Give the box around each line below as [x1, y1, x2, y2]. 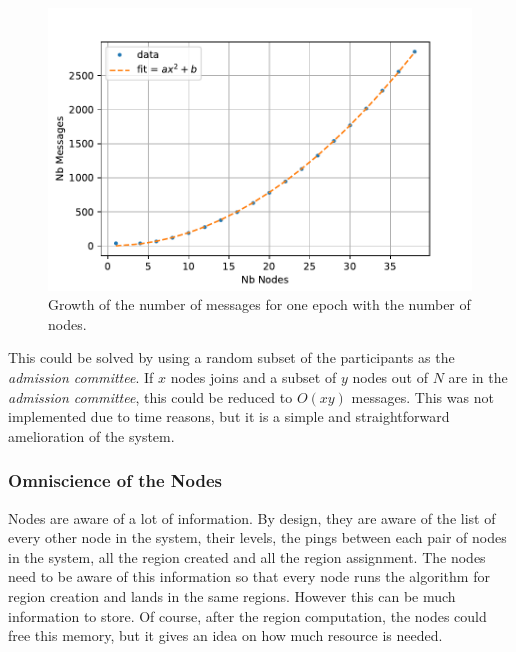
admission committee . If [8, 367, 154, 388]
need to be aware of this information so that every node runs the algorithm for [8, 566, 490, 587]
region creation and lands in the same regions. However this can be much [8, 586, 456, 606]
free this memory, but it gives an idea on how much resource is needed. [8, 625, 443, 646]
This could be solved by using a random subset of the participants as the [8, 347, 455, 368]
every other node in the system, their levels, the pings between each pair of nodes [8, 527, 507, 548]
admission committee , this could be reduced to [8, 386, 293, 407]
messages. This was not [351, 386, 494, 407]
